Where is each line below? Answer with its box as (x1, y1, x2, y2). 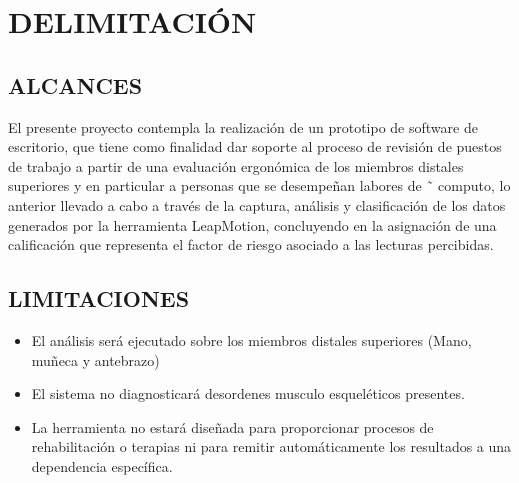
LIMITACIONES (8, 283, 190, 314)
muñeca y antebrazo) (31, 349, 160, 370)
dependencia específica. (31, 455, 173, 476)
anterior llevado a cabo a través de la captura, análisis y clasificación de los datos (8, 194, 506, 215)
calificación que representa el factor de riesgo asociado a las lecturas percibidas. (8, 234, 494, 255)
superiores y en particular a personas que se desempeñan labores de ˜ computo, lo (8, 175, 511, 196)
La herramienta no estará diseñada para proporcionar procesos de (31, 416, 434, 437)
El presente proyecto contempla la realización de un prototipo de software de (8, 116, 478, 137)
